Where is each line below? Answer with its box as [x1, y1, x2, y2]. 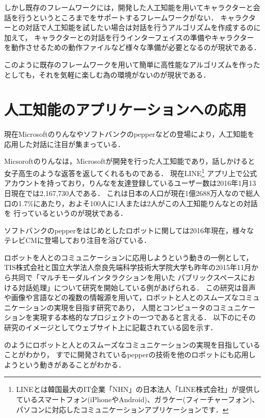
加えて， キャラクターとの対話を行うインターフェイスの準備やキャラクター [4, 32, 254, 42]
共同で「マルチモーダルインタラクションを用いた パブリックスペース [11, 272, 241, 283]
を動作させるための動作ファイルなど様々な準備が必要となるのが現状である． [4, 42, 261, 53]
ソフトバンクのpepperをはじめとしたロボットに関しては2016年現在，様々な [4, 225, 254, 235]
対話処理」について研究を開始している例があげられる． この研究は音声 [18, 282, 256, 292]
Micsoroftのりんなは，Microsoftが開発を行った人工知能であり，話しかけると [4, 156, 255, 166]
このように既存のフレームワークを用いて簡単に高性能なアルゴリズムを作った [4, 59, 260, 69]
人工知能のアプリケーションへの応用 [4, 99, 247, 120]
